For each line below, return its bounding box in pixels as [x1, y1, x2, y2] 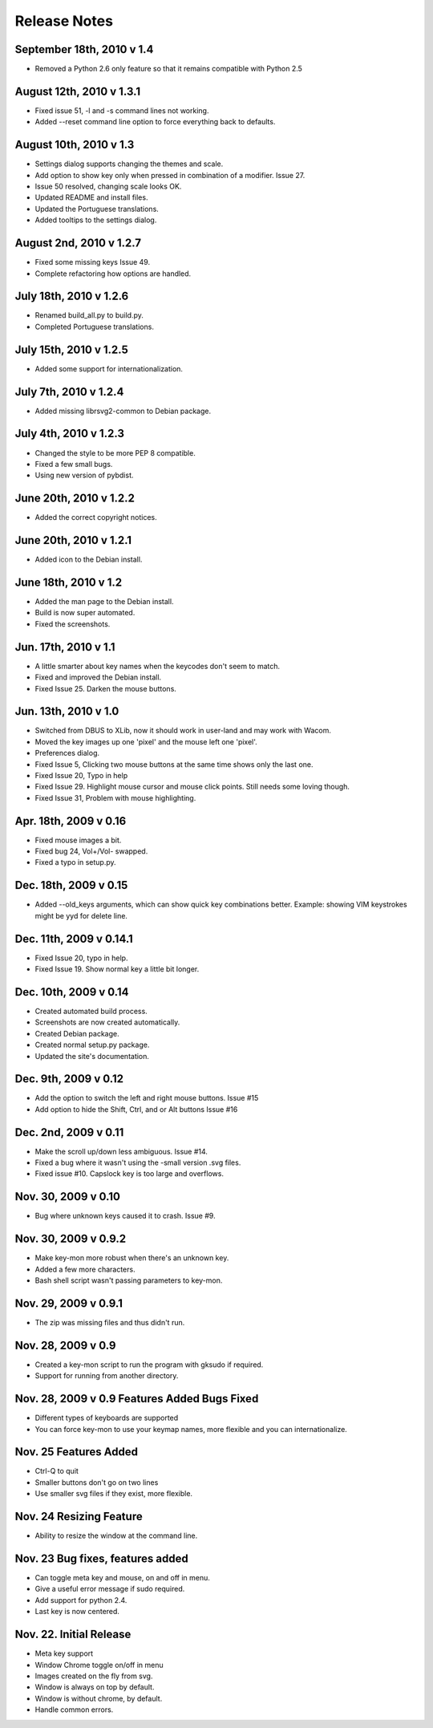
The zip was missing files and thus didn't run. [34, 1317, 185, 1327]
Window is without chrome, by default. [34, 1694, 163, 1703]
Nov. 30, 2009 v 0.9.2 [14, 1232, 127, 1246]
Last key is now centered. [34, 1607, 120, 1616]
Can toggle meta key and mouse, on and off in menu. [34, 1573, 210, 1583]
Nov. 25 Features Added [14, 1445, 138, 1459]
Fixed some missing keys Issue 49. [34, 258, 151, 267]
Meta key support [34, 1649, 94, 1658]
